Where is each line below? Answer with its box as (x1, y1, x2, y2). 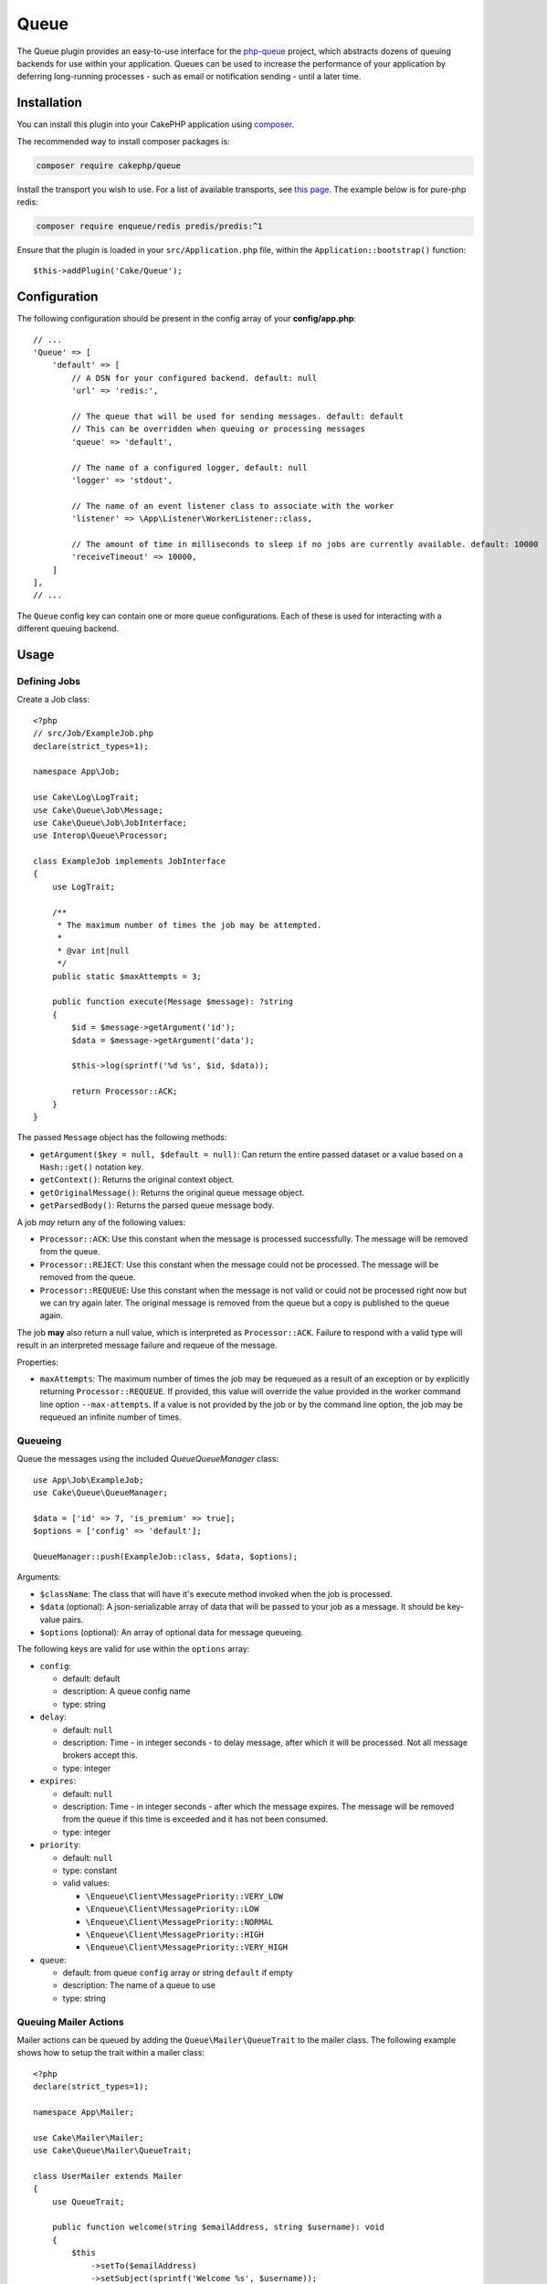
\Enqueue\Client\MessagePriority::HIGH (85, 1929, 264, 1940)
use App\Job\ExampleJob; (33, 1475, 144, 1485)
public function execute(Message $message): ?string (51, 997, 294, 1007)
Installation (16, 95, 82, 111)
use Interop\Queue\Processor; (33, 830, 169, 841)
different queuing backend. (16, 623, 119, 634)
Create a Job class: (16, 694, 90, 705)
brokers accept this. (62, 1750, 138, 1761)
